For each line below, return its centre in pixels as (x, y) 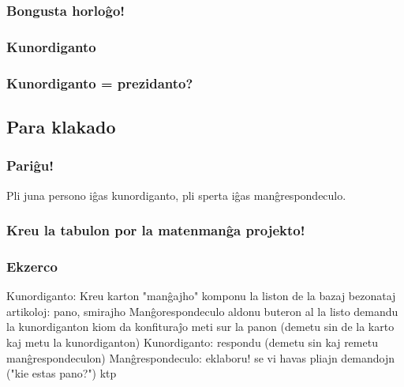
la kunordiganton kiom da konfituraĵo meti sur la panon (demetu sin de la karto (200, 327)
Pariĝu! (30, 165)
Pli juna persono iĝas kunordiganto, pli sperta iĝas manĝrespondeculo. (176, 195)
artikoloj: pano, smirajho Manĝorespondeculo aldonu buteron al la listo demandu (202, 311)
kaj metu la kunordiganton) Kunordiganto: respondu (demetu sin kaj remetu (192, 342)
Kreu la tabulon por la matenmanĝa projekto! (156, 230)
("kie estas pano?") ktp (62, 373)
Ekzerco (32, 266)
